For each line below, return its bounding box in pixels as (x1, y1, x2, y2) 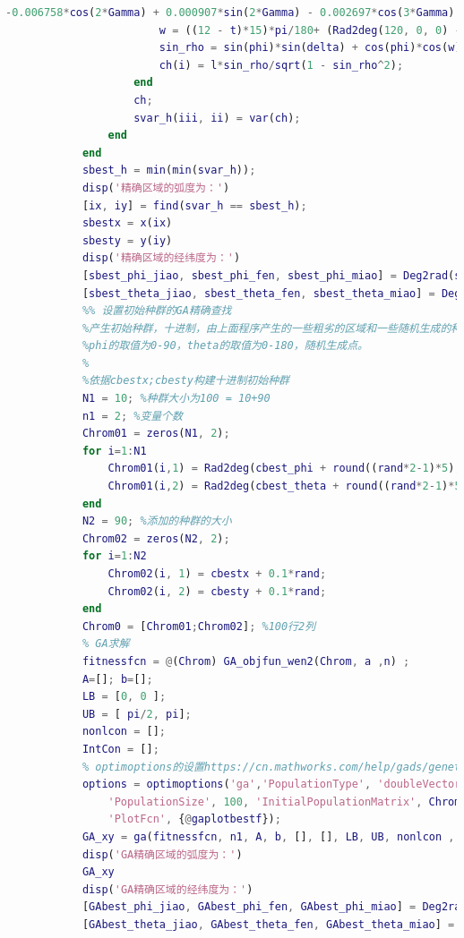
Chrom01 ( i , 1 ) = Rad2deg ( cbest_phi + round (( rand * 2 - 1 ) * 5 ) (107, 462, 455, 475)
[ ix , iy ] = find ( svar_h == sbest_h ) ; (82, 199, 307, 212)
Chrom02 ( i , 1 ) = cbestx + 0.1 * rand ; (107, 567, 327, 580)
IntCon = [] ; (82, 742, 159, 755)
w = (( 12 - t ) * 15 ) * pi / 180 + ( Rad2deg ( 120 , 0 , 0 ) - (159, 23, 461, 37)
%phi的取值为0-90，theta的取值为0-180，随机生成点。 (82, 339, 369, 353)
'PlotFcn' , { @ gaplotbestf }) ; (107, 813, 281, 826)
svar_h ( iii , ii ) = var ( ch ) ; (133, 111, 301, 124)
